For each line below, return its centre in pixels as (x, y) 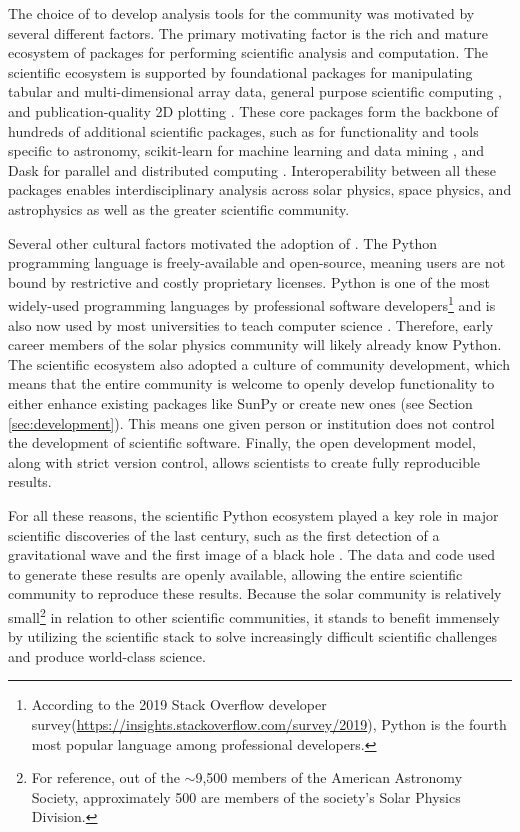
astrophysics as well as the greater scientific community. (179, 208)
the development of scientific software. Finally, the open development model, (242, 442)
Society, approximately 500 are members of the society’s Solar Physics (246, 796)
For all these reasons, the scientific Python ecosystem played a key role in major (253, 514)
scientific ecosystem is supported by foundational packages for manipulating (240, 71)
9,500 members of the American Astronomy (329, 777)
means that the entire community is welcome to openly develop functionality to (251, 383)
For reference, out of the (105, 777)
